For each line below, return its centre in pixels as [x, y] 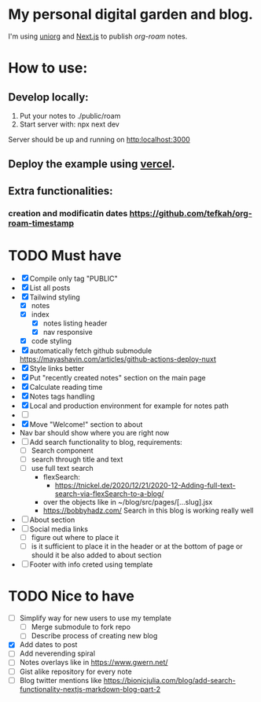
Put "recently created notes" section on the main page [118, 377]
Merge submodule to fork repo [81, 627]
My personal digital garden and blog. [131, 15]
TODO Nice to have [72, 596]
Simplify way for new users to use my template [95, 618]
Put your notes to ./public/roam [70, 116]
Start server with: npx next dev [69, 124]
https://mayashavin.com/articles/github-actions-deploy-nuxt [118, 358]
